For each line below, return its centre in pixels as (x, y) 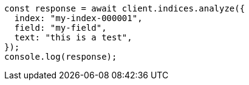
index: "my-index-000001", (78, 18)
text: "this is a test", (73, 37)
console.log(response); (61, 57)
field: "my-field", (60, 28)
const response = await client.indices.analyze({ (125, 8)
